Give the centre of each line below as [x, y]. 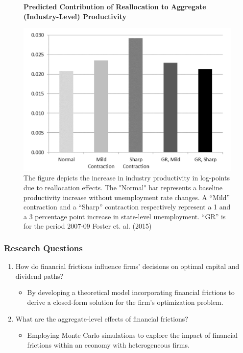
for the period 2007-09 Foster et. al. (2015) [88, 226]
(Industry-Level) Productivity [75, 16]
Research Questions [43, 248]
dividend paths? [39, 276]
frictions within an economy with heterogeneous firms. [108, 344]
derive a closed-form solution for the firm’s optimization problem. [125, 302]
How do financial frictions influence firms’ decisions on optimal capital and [127, 266]
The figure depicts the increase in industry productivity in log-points [127, 178]
